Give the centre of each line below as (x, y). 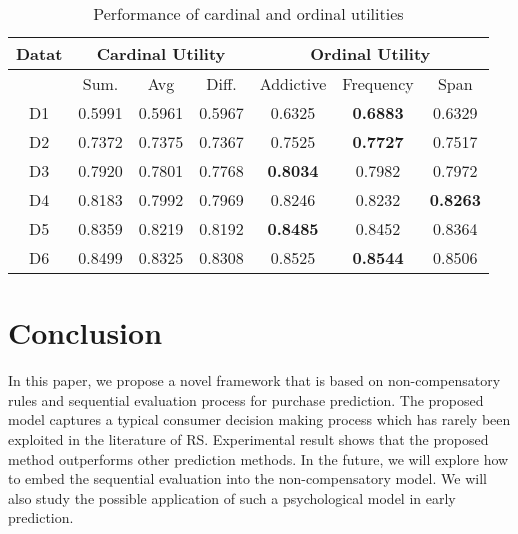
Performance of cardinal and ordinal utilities (248, 13)
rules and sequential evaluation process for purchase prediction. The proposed (246, 399)
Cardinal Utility (161, 53)
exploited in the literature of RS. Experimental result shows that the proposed (248, 438)
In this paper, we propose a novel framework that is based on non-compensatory (254, 380)
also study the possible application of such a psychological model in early (232, 497)
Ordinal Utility (370, 53)
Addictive (293, 83)
